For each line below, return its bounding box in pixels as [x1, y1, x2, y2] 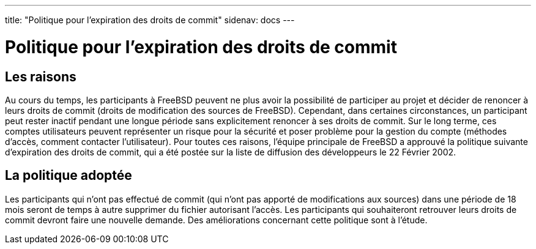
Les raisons [5, 69, 76, 84]
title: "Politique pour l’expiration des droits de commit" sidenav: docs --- [5, 15, 295, 25]
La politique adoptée [5, 168, 132, 184]
